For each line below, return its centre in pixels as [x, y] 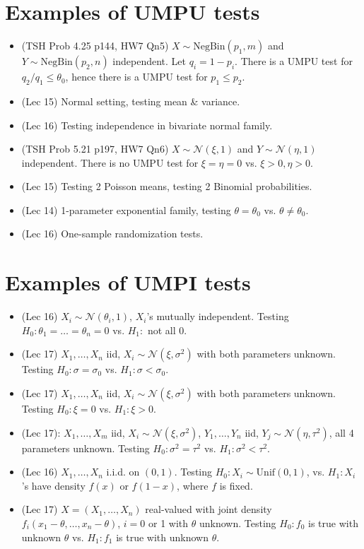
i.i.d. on [123, 472]
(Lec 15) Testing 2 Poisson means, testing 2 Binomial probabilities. [167, 186]
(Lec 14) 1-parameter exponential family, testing [126, 209]
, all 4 [341, 432]
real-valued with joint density [209, 509]
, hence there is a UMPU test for [136, 77]
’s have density [53, 485]
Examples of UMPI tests [128, 282]
